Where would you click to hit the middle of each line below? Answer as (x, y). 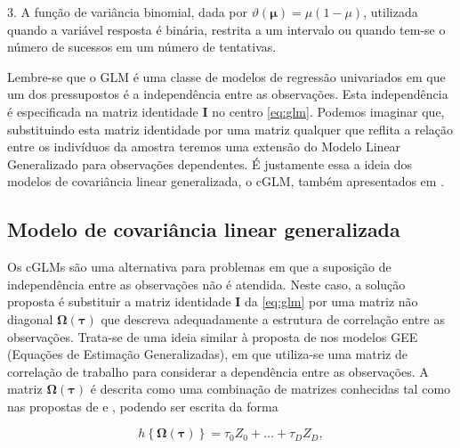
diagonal (30, 318)
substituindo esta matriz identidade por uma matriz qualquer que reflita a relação (230, 129)
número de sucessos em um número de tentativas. (142, 47)
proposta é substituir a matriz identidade (119, 301)
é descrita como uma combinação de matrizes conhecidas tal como (270, 389)
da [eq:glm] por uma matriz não (331, 301)
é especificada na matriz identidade (103, 111)
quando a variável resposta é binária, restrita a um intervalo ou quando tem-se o (226, 29)
